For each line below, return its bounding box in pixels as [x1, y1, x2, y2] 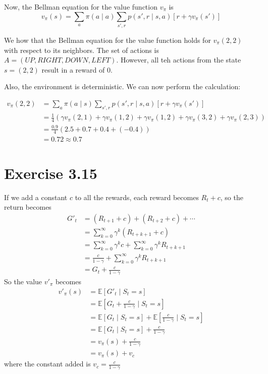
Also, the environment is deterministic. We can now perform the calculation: [4, 81, 241, 92]
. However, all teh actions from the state [116, 54, 241, 65]
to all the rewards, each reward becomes [75, 192, 199, 202]
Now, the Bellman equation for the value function [4, 2, 157, 12]
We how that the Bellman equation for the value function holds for [4, 34, 211, 45]
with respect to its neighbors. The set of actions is [4, 44, 159, 55]
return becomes [4, 202, 51, 212]
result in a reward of [41, 64, 105, 75]
